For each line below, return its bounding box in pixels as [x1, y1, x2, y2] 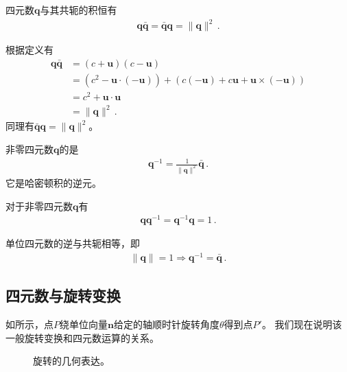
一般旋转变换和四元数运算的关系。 [5, 330, 159, 345]
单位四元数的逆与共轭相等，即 [5, 236, 140, 251]
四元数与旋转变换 [5, 285, 121, 306]
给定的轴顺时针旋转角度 [113, 317, 219, 332]
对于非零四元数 [5, 198, 73, 213]
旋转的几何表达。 [33, 353, 110, 368]
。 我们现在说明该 [261, 317, 342, 332]
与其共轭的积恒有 [40, 3, 117, 16]
